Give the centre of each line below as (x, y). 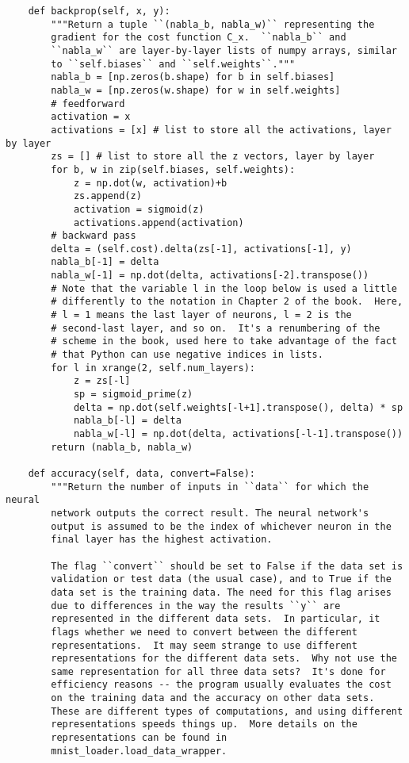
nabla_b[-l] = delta (127, 421)
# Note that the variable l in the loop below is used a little (224, 288)
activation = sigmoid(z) (139, 209)
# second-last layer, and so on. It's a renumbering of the (216, 328)
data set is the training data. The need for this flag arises (221, 592)
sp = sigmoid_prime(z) (133, 395)
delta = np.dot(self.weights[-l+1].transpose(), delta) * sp (238, 407)
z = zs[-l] (102, 381)
